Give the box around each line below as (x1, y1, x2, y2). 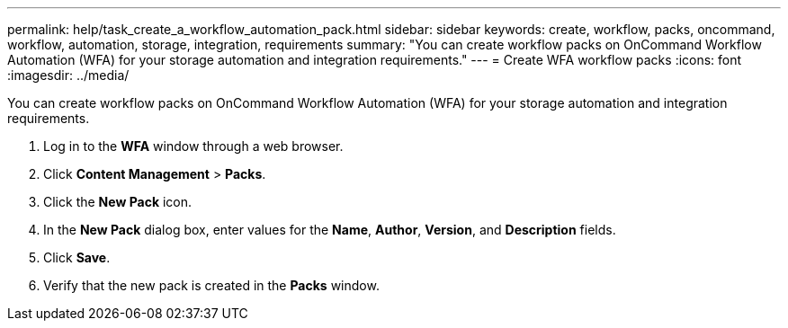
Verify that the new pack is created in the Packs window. (43, 278, 380, 293)
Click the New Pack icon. (43, 194, 193, 209)
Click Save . (43, 250, 111, 265)
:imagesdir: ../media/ (7, 67, 130, 83)
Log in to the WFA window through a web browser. (43, 138, 344, 154)
